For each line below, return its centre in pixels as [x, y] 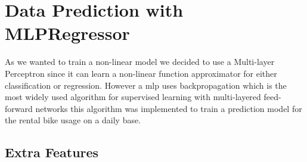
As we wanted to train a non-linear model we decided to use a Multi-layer [140, 62]
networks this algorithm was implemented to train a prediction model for [169, 108]
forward [19, 108]
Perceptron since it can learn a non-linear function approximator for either [141, 73]
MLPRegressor [67, 33]
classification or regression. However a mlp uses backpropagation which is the [146, 85]
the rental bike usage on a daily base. [73, 120]
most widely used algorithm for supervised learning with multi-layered [133, 97]
